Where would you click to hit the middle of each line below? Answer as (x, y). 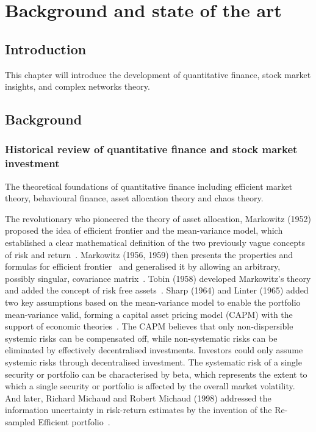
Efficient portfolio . (74, 421)
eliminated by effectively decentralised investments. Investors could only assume (154, 350)
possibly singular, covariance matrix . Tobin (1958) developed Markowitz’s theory (158, 278)
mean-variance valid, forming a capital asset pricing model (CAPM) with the (149, 314)
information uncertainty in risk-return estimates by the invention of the (138, 410)
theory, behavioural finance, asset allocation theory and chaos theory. (134, 198)
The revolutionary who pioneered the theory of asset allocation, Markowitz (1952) (158, 218)
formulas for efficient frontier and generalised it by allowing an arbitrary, (143, 266)
